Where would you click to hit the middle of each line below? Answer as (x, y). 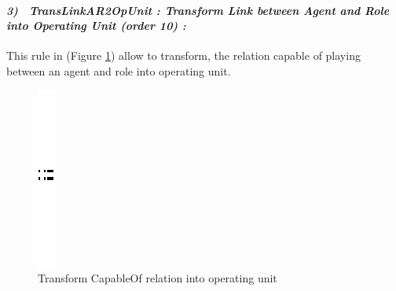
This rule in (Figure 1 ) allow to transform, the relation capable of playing (183, 55)
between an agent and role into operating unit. (119, 70)
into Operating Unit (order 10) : (96, 26)
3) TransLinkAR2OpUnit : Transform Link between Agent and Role (198, 10)
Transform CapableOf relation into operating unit (158, 278)
